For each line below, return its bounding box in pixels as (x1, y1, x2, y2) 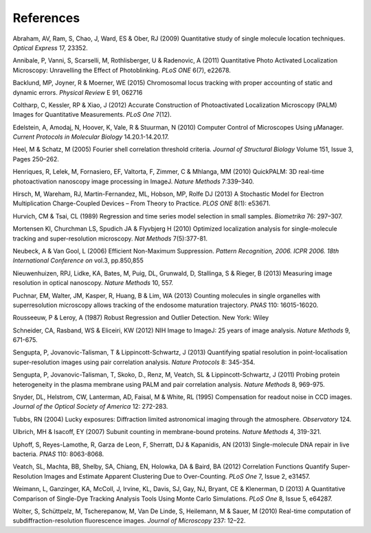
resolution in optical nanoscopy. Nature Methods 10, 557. (12, 279, 174, 287)
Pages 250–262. (12, 155, 60, 163)
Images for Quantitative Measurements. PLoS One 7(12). (12, 111, 172, 119)
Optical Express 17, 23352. (12, 43, 89, 52)
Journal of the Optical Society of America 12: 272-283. (12, 402, 168, 411)
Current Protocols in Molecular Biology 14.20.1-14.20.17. (12, 133, 170, 141)
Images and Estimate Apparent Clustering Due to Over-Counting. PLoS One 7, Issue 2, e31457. (43, 472, 311, 480)
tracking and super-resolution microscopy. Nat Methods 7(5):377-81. (12, 234, 208, 242)
